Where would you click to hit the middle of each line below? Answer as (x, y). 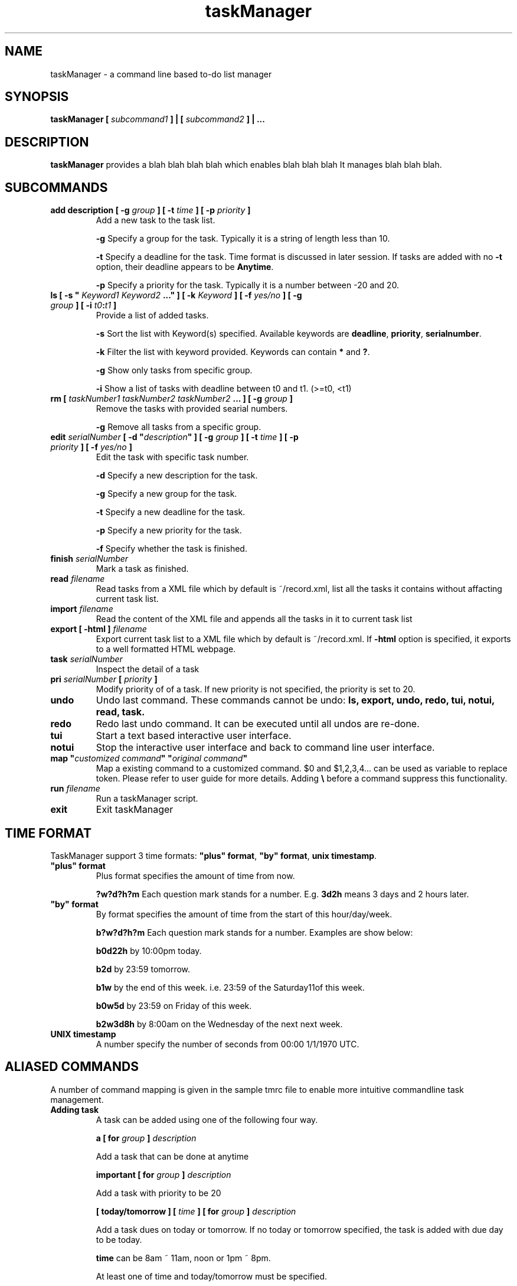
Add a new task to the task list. (156, 220)
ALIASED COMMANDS (72, 1067)
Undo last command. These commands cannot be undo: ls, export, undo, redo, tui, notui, (295, 700)
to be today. (119, 1239)
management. (77, 1099)
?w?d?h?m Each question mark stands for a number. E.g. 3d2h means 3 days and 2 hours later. (282, 894)
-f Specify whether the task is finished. (171, 549)
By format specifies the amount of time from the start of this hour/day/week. (244, 914)
